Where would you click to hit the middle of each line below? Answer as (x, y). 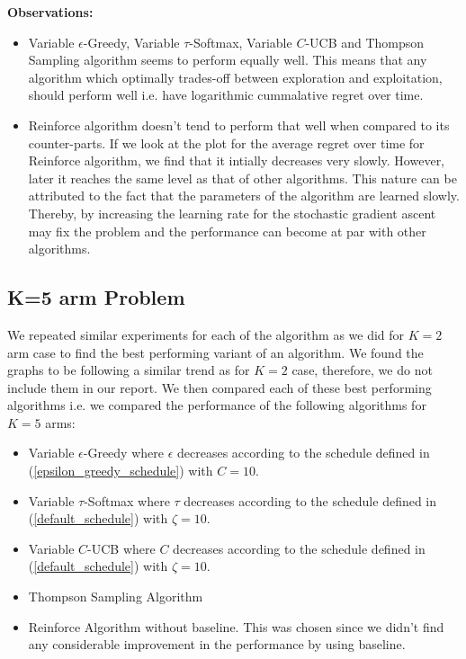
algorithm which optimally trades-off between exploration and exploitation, (235, 77)
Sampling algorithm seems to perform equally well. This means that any (228, 60)
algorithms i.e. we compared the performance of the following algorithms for (217, 405)
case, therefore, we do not (362, 370)
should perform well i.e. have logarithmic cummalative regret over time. (226, 95)
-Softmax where (127, 500)
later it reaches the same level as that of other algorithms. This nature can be (242, 178)
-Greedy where (123, 453)
